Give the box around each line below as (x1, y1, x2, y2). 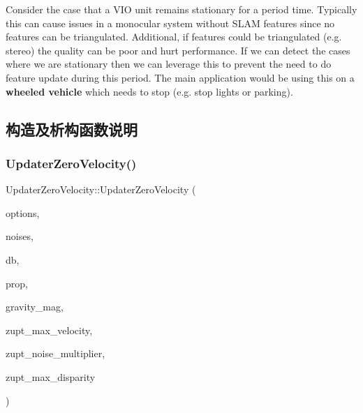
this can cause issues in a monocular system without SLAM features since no (6, 15, 335, 30)
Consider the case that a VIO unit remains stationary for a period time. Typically (6, 2, 357, 16)
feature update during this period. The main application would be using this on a (6, 70, 355, 84)
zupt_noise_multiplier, (6, 346, 105, 361)
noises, (6, 229, 34, 243)
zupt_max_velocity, (6, 322, 93, 337)
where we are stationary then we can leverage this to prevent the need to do (6, 57, 332, 71)
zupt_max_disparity (6, 369, 96, 384)
